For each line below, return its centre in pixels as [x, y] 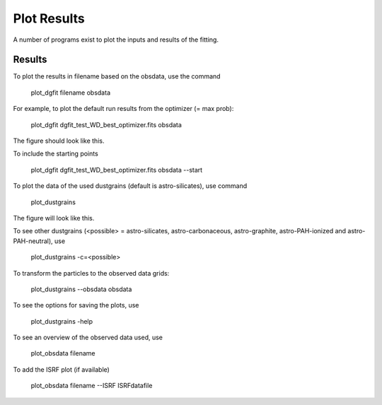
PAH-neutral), [33, 241]
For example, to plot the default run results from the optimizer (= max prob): [123, 109]
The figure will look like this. [54, 218]
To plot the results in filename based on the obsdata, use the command [117, 76]
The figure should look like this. [59, 141]
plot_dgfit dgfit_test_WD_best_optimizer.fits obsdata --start [117, 170]
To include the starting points [56, 154]
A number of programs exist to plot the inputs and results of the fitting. [116, 40]
